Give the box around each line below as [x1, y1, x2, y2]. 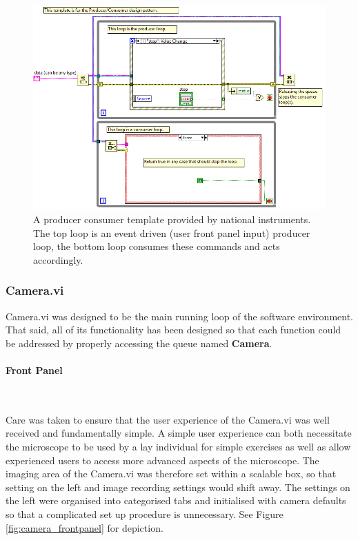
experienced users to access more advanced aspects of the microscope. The [6, 453, 319, 467]
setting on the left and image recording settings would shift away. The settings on [6, 479, 350, 494]
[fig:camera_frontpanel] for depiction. [6, 520, 163, 534]
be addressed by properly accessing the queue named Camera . [6, 335, 272, 350]
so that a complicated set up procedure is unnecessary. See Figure [6, 506, 284, 521]
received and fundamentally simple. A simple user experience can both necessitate [6, 426, 352, 440]
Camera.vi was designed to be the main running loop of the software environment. [6, 309, 353, 323]
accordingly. [33, 252, 83, 267]
